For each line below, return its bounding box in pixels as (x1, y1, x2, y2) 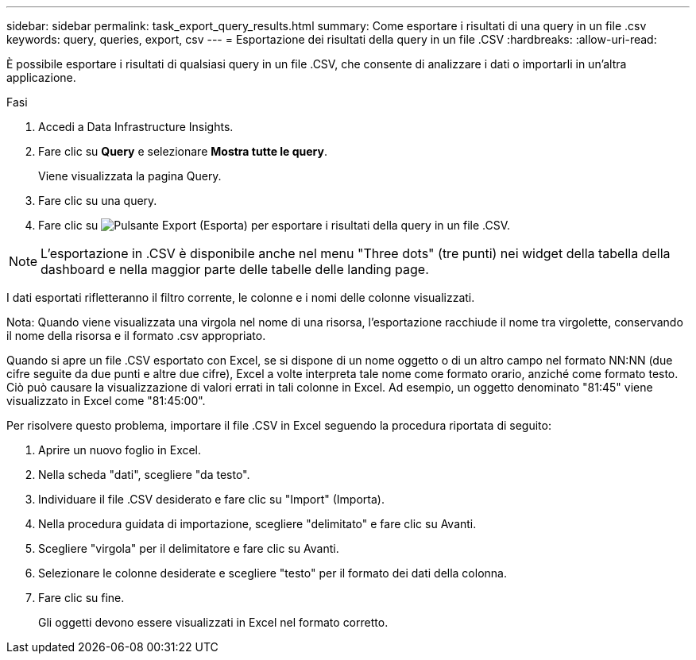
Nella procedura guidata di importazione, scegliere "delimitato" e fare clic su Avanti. (38, 517, 477, 531)
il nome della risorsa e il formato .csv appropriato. (6, 329, 266, 342)
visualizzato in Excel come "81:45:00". (6, 394, 206, 407)
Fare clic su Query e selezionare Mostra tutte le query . (38, 145, 328, 158)
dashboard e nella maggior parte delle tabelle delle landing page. (41, 261, 429, 277)
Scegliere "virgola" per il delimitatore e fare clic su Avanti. (38, 542, 339, 555)
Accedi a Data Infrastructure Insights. (38, 120, 234, 133)
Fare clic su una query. (38, 194, 157, 207)
